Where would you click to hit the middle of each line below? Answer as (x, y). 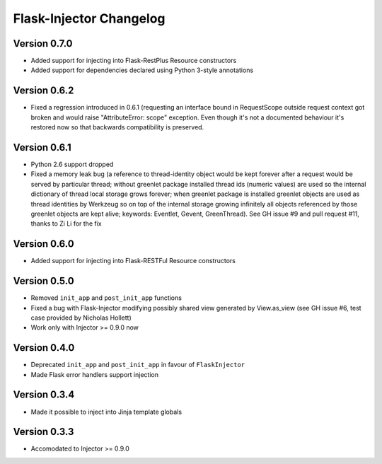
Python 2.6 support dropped (72, 164)
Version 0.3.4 (44, 395)
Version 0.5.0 (44, 281)
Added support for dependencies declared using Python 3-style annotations (142, 70)
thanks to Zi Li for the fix (66, 224)
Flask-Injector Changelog (89, 18)
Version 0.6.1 (42, 147)
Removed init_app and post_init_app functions (106, 298)
